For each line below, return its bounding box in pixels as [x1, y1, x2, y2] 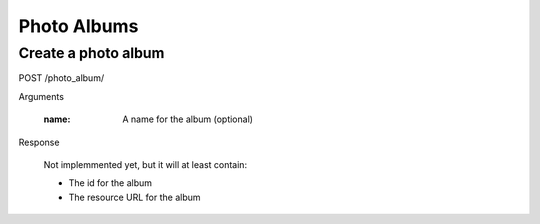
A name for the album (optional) [122, 113, 254, 125]
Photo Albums [18, 15, 139, 37]
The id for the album [68, 177, 153, 189]
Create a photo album [18, 44, 165, 62]
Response [18, 136, 60, 148]
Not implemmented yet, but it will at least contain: [43, 158, 248, 170]
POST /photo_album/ [18, 72, 105, 84]
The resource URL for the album [68, 191, 201, 203]
